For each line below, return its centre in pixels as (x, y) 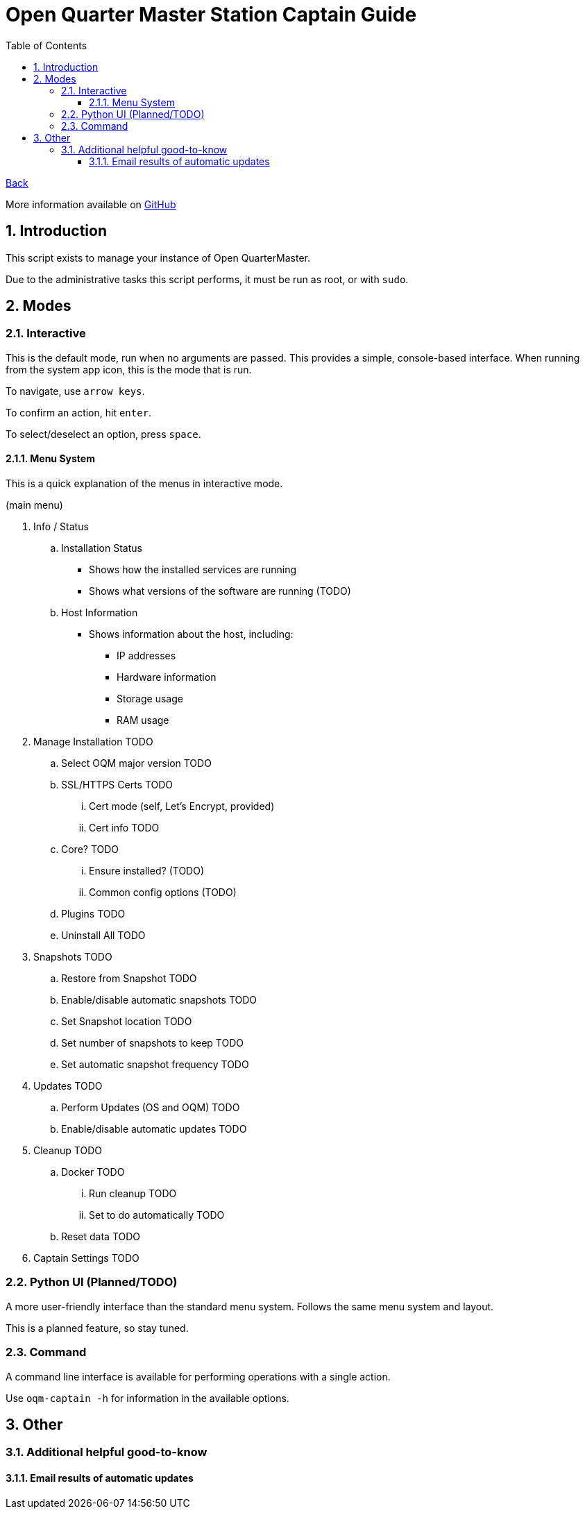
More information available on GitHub (91, 204)
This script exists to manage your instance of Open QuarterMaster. (158, 257)
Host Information (100, 613)
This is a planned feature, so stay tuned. (97, 1328)
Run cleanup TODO (133, 1194)
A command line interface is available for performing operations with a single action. (198, 1376)
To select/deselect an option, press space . (103, 434)
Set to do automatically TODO (157, 1215)
